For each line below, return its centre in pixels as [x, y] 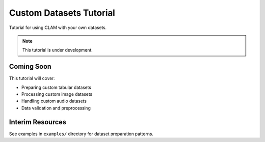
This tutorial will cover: [32, 78]
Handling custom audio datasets [54, 101]
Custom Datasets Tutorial [62, 13]
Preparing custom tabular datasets [56, 87]
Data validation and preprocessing [56, 108]
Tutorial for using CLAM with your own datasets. [58, 28]
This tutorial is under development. [57, 50]
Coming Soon [30, 67]
